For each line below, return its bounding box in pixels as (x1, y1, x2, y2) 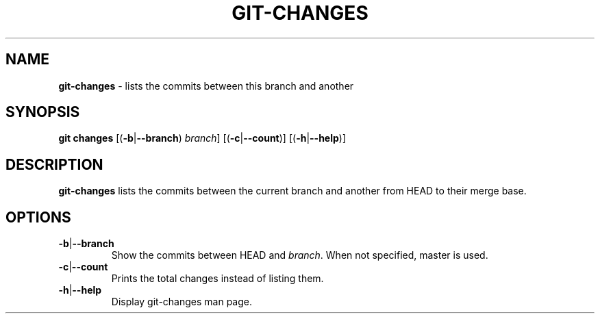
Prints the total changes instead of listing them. (111, 272, 324, 285)
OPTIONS (5, 208, 71, 226)
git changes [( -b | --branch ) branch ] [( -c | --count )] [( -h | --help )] (58, 132, 347, 144)
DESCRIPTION (5, 155, 103, 173)
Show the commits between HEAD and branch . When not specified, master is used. (111, 249, 488, 261)
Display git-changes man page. (111, 296, 252, 308)
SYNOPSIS (5, 103, 80, 121)
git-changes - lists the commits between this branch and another (58, 79, 354, 92)
